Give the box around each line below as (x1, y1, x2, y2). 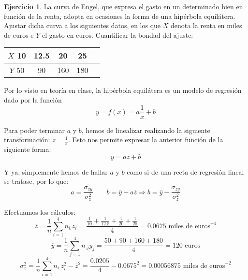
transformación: (4, 134, 50, 145)
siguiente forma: (4, 144, 51, 154)
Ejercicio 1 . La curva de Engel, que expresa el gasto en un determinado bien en (4, 1, 243, 11)
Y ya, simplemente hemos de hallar (4, 166, 108, 177)
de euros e (4, 29, 34, 40)
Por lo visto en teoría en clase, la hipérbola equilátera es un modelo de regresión (4, 85, 242, 95)
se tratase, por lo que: (4, 176, 69, 186)
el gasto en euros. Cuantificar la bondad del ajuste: (42, 29, 193, 40)
